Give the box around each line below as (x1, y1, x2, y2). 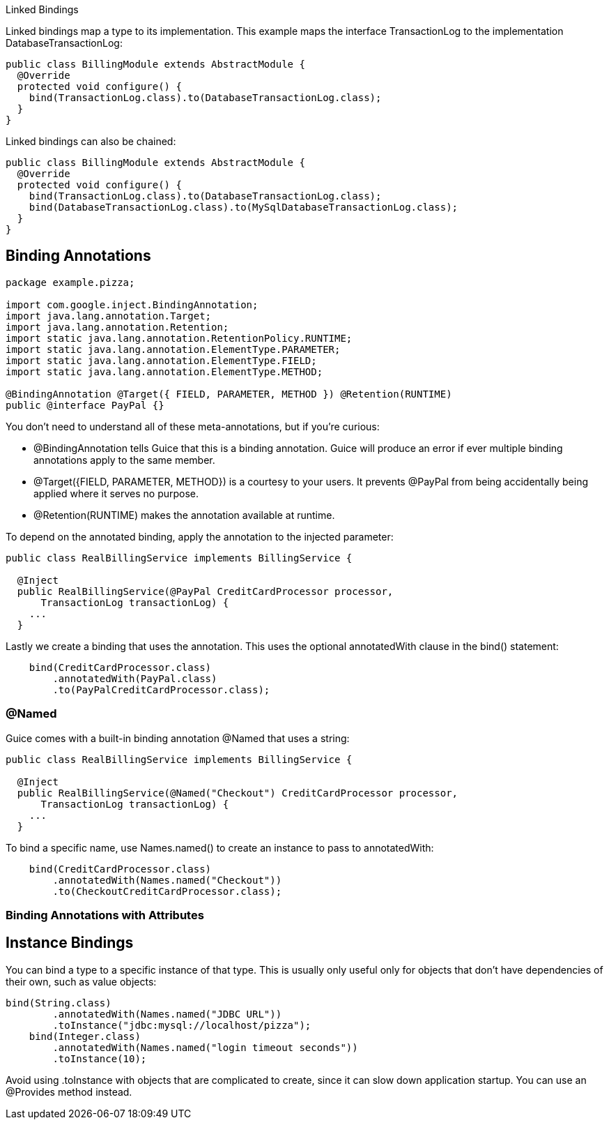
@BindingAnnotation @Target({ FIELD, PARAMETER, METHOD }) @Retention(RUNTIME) (6, 388, 452, 400)
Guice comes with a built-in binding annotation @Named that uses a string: (6, 732, 350, 744)
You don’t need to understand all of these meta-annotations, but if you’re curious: (6, 420, 380, 432)
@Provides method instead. (6, 1085, 132, 1098)
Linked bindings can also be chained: (6, 135, 176, 147)
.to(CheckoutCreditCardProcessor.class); (52, 885, 282, 897)
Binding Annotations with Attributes (6, 907, 204, 922)
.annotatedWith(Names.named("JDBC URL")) (52, 1008, 282, 1020)
